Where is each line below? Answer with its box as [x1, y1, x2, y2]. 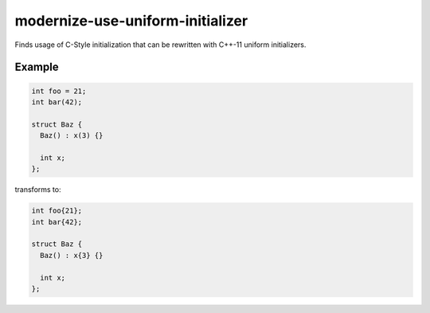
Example [14, 61, 59, 74]
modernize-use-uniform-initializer [14, 12, 248, 29]
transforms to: [14, 185, 61, 194]
